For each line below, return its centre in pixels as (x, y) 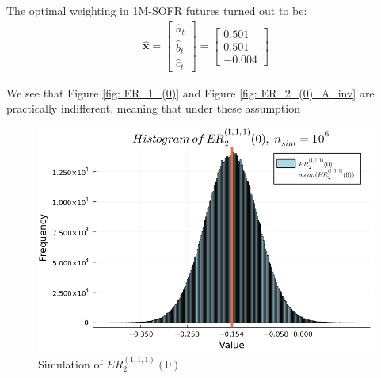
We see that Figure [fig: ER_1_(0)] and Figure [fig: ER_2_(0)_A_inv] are (190, 92)
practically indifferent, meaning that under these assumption (153, 108)
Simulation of (70, 363)
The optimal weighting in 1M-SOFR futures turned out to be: (157, 10)
